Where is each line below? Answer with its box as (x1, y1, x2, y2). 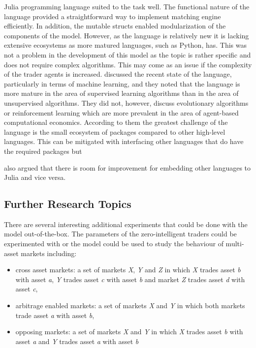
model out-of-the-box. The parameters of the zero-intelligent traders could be (4, 229, 237, 239)
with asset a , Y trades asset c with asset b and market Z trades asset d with (15, 274, 245, 284)
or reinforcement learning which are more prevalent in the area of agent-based (4, 107, 239, 117)
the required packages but (4, 145, 82, 156)
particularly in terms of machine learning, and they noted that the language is (4, 78, 240, 88)
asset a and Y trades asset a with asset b (15, 336, 139, 346)
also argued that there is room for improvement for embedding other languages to (4, 162, 251, 173)
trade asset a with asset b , (15, 310, 95, 320)
